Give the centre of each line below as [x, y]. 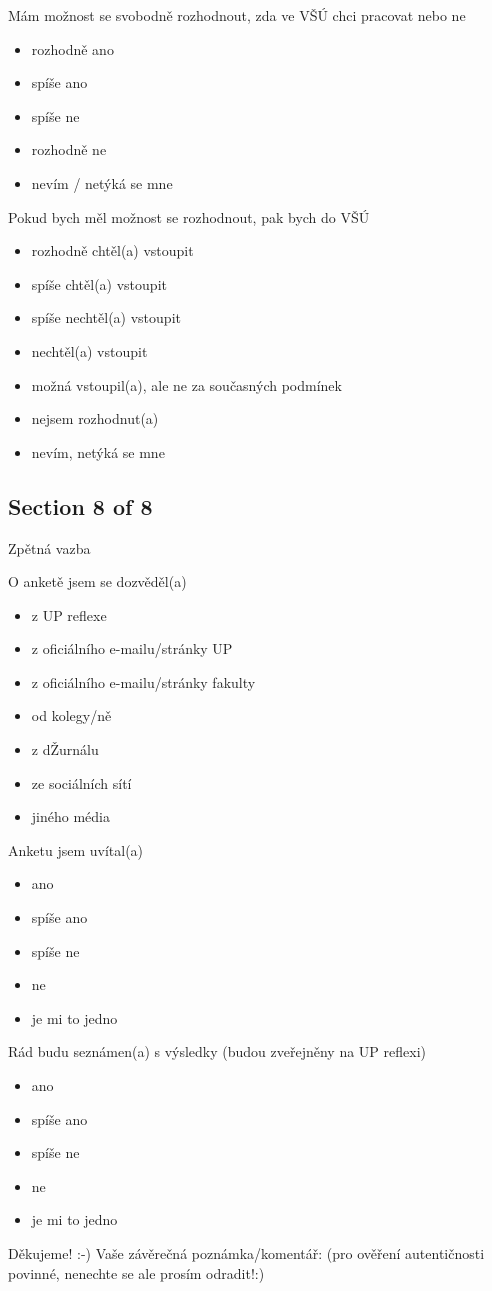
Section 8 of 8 [80, 505]
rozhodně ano [72, 48]
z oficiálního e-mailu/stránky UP [132, 648]
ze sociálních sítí [81, 782]
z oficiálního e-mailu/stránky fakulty [143, 681]
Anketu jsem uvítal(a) [76, 849]
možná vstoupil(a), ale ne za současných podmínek [186, 384]
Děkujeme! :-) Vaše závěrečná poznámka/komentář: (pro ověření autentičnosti [246, 1252]
